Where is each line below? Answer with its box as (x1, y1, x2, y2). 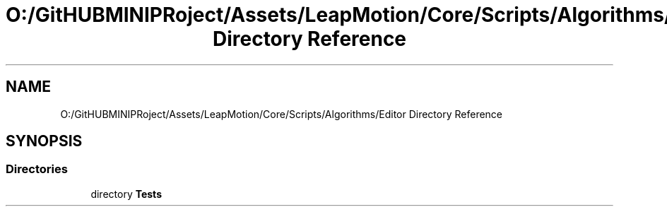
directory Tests (90, 187, 162, 200)
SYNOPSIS (6, 132, 83, 151)
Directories (6, 162, 68, 177)
